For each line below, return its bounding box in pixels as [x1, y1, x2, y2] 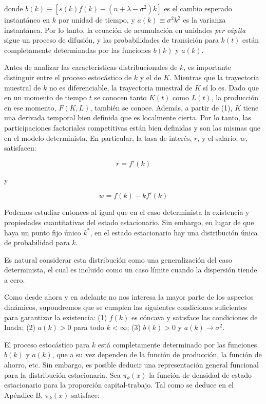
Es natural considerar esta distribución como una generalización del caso [4, 254, 233, 265]
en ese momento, [4, 102, 56, 113]
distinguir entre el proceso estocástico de [4, 71, 132, 82]
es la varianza [183, 14, 226, 25]
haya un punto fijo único [4, 227, 81, 237]
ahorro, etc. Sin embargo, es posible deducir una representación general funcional [4, 359, 259, 370]
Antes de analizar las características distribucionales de [4, 62, 178, 72]
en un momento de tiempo [4, 92, 87, 103]
